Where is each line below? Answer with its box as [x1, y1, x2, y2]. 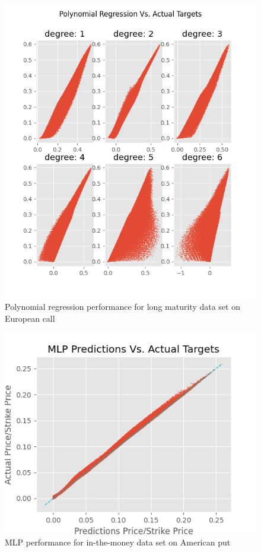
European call [5, 312, 55, 324]
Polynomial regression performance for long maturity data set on [5, 300, 240, 313]
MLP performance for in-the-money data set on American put [5, 536, 231, 548]
